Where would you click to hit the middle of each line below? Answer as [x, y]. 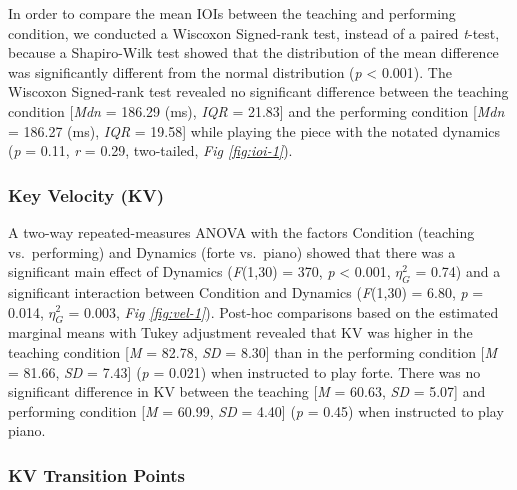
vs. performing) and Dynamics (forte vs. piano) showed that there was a [232, 251]
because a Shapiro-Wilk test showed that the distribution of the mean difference [253, 52]
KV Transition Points [97, 474]
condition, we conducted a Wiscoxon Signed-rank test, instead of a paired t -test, [254, 32]
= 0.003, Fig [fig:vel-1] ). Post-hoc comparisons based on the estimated [283, 311]
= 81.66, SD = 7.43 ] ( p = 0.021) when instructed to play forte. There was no [244, 371]
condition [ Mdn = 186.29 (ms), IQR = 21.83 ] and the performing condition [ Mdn [256, 110]
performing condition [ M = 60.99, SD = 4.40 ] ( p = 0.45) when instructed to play [256, 410]
